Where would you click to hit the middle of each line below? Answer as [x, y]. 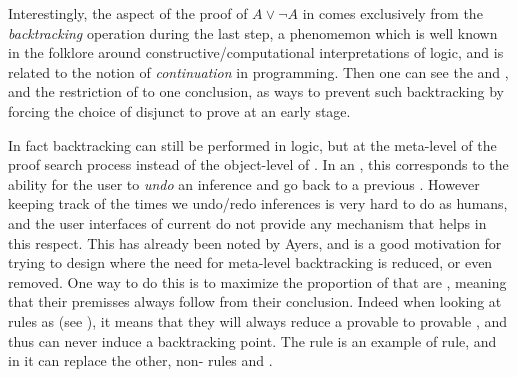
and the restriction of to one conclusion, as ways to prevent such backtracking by [256, 91]
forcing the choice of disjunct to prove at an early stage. [179, 110]
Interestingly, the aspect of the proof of [128, 13]
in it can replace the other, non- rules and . [140, 360]
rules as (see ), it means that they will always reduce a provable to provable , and [258, 320]
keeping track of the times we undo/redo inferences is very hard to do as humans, [258, 203]
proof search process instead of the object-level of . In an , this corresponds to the [258, 164]
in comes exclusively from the [392, 13]
